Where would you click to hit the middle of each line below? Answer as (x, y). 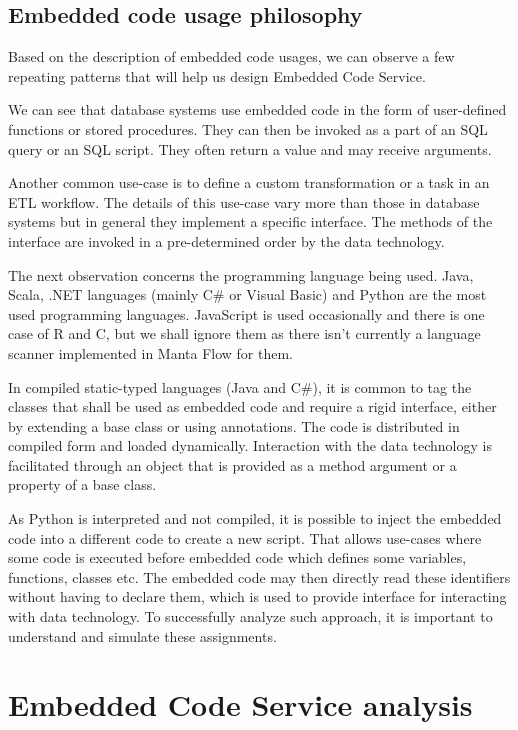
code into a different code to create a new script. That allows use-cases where (245, 537)
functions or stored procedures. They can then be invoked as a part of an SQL (248, 128)
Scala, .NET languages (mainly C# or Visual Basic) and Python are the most (247, 294)
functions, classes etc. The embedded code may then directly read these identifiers (259, 576)
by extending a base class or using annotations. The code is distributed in (234, 425)
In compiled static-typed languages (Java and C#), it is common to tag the (240, 386)
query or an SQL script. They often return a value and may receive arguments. (250, 148)
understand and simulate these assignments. (142, 635)
